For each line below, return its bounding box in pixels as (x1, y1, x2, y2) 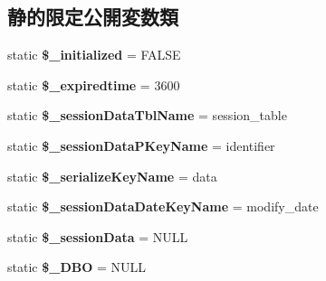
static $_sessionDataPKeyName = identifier (7, 136, 275, 155)
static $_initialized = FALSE (7, 45, 181, 64)
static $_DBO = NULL (7, 258, 147, 276)
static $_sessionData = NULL (7, 227, 188, 246)
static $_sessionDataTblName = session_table (7, 106, 287, 125)
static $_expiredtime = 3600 (7, 75, 180, 94)
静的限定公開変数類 (7, 3, 178, 31)
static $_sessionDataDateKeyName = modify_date (7, 197, 319, 216)
